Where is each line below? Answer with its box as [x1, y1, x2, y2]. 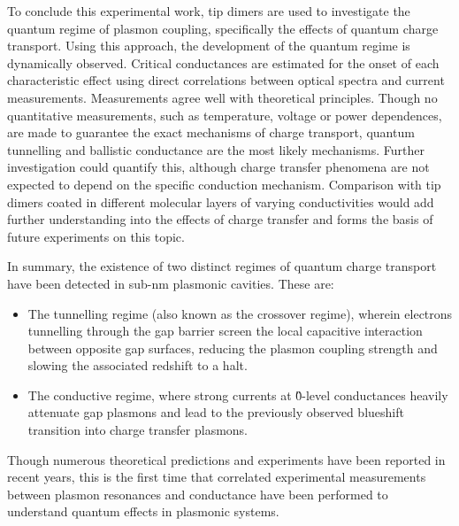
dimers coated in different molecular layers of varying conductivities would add [7, 192, 434, 211]
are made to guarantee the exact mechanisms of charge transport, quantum [7, 123, 415, 142]
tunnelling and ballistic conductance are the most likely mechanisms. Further [7, 140, 425, 159]
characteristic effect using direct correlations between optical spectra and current [7, 71, 445, 89]
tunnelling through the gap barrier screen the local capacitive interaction [27, 321, 423, 340]
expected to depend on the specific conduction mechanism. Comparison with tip [7, 174, 441, 193]
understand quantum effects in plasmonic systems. [7, 502, 279, 521]
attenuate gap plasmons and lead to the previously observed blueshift [27, 403, 404, 422]
